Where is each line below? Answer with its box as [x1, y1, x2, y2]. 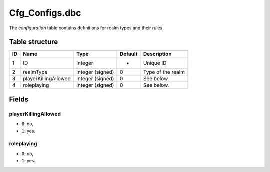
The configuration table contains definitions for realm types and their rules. [9, 25, 164, 31]
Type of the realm [143, 69, 185, 76]
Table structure [9, 38, 58, 46]
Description [143, 50, 172, 57]
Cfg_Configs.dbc [9, 7, 81, 18]
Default [119, 50, 138, 57]
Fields [9, 95, 29, 103]
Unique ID [143, 60, 167, 67]
